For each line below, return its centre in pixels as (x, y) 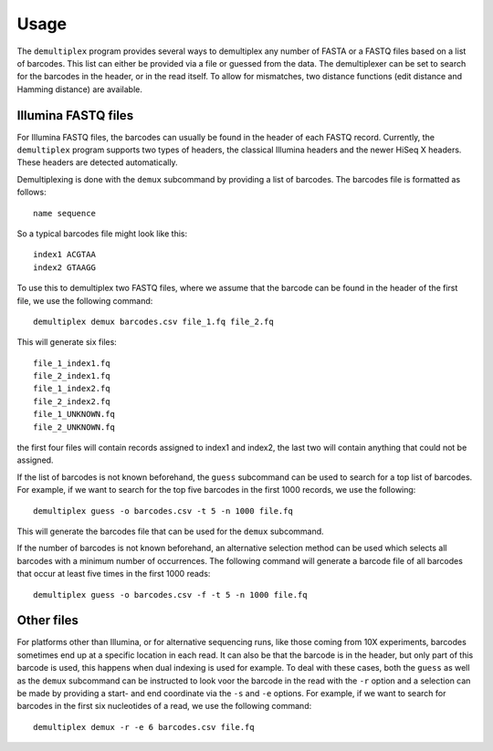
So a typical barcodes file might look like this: (102, 234)
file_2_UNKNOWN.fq (74, 427)
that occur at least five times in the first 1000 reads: (114, 574)
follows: (31, 193)
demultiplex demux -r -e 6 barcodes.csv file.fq (144, 727)
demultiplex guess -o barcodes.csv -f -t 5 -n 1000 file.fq (170, 595)
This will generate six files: (67, 342)
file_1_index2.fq (72, 389)
